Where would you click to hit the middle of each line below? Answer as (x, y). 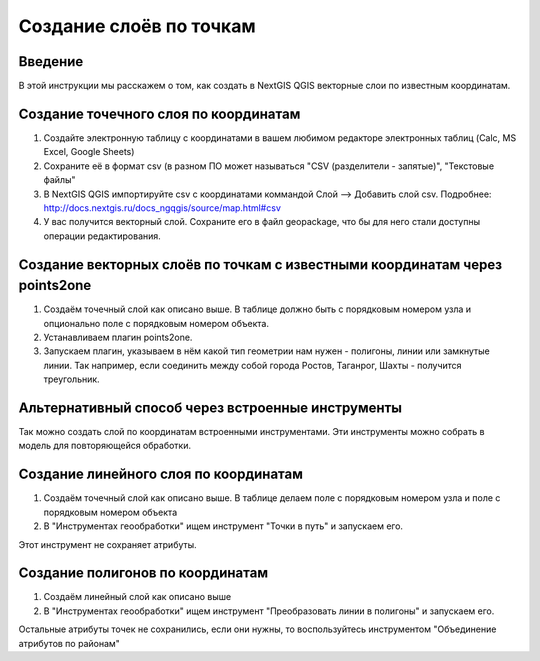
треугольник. (71, 379)
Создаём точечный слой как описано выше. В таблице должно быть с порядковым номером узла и (257, 309)
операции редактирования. (102, 236)
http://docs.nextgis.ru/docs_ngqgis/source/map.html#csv (162, 207)
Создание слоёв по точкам (137, 26)
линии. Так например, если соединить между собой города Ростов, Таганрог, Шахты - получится (252, 365)
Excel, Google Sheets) (89, 152)
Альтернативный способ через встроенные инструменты (210, 407)
